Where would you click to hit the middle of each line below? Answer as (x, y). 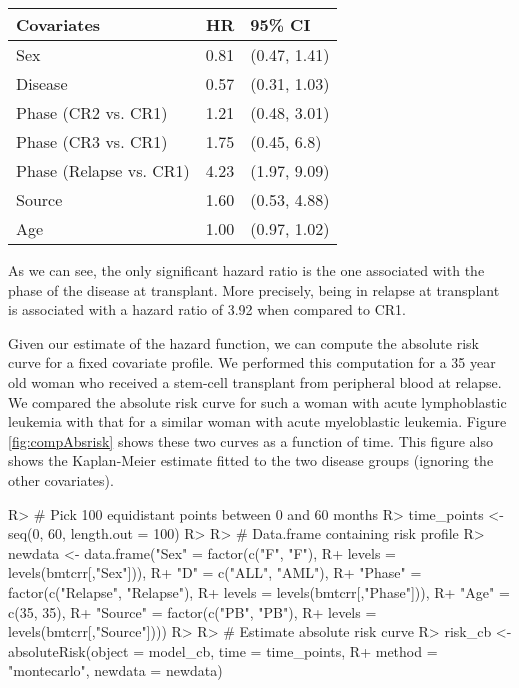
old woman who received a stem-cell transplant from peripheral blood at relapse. (255, 381)
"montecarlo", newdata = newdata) (115, 670)
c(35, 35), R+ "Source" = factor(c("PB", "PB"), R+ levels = (192, 611)
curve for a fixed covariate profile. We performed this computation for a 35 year (252, 362)
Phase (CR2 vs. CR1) (92, 112)
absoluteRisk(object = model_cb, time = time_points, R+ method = (223, 650)
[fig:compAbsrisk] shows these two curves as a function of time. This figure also (250, 440)
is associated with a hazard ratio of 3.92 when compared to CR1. (207, 309)
